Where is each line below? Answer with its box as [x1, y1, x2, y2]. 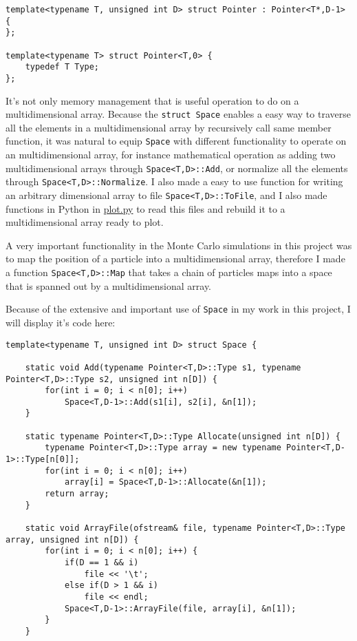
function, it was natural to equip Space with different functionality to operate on [6, 134, 347, 148]
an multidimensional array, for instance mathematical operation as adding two [6, 147, 336, 162]
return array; [45, 489, 109, 499]
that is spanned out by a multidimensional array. [6, 278, 212, 293]
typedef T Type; [25, 62, 100, 72]
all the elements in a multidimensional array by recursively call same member [6, 120, 332, 134]
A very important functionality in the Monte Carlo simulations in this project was [6, 238, 352, 252]
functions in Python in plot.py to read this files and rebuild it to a [6, 201, 285, 216]
